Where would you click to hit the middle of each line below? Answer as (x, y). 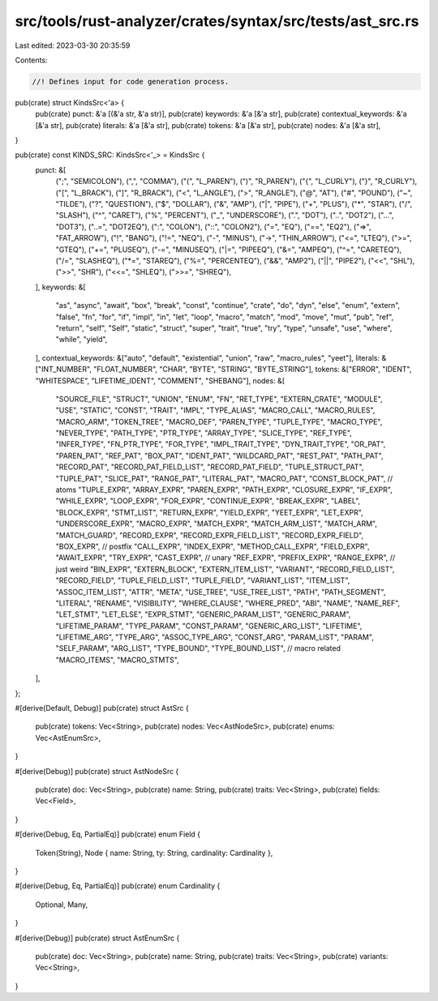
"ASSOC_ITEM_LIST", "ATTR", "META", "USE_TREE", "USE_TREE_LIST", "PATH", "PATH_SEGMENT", (221, 592)
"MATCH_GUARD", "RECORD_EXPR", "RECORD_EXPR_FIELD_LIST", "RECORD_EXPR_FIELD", (210, 535)
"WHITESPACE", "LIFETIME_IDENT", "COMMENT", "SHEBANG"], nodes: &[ (160, 380)
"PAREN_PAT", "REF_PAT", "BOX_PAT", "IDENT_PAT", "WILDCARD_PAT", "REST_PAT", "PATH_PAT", (219, 456)
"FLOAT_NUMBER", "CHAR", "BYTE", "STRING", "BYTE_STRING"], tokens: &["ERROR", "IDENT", (253, 370)
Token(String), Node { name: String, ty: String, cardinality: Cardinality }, (154, 853)
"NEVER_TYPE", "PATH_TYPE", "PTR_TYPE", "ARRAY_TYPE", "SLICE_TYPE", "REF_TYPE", (204, 433)
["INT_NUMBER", (64, 370)
